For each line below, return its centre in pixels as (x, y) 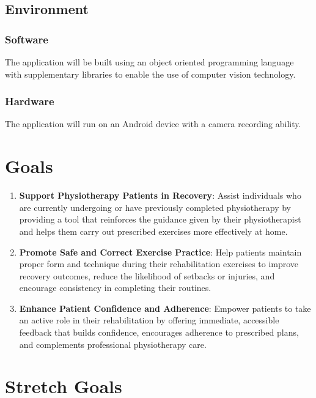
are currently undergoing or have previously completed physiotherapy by (155, 207)
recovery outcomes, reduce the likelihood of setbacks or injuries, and (147, 275)
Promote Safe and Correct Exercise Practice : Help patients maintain (160, 252)
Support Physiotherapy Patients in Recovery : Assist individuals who (160, 195)
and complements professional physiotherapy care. (113, 344)
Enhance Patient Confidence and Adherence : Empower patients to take (165, 308)
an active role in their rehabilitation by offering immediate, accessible (149, 320)
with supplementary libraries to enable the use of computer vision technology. (150, 74)
